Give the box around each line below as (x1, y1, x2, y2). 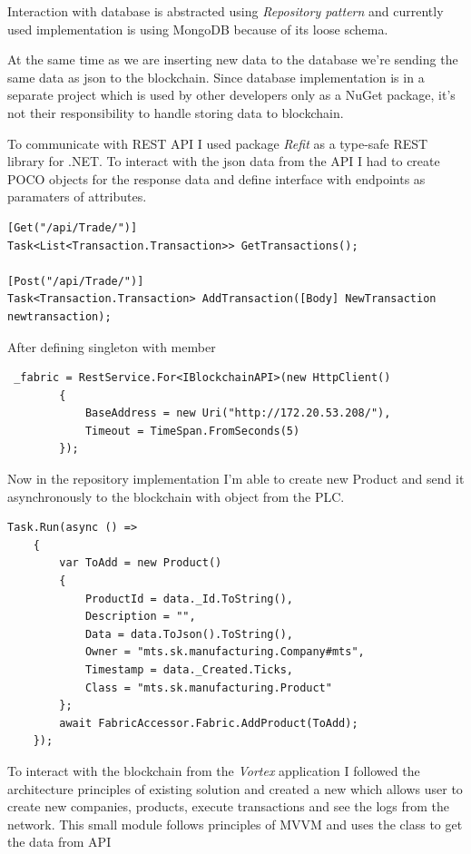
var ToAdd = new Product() (59, 556, 222, 570)
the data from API (7, 832, 112, 851)
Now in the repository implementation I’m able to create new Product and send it (7, 469, 465, 488)
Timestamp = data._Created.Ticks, (84, 663, 293, 676)
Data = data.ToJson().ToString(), (84, 627, 293, 641)
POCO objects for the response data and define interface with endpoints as (7, 169, 426, 188)
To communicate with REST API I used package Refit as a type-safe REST (7, 133, 428, 152)
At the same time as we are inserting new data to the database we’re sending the (7, 50, 458, 69)
